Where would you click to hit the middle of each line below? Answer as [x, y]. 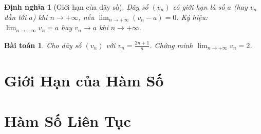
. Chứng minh [171, 45]
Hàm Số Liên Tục [68, 120]
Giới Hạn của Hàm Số [84, 81]
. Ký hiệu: [192, 17]
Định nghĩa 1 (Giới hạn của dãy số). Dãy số [76, 7]
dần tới [15, 17]
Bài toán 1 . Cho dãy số [43, 45]
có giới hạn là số [199, 7]
